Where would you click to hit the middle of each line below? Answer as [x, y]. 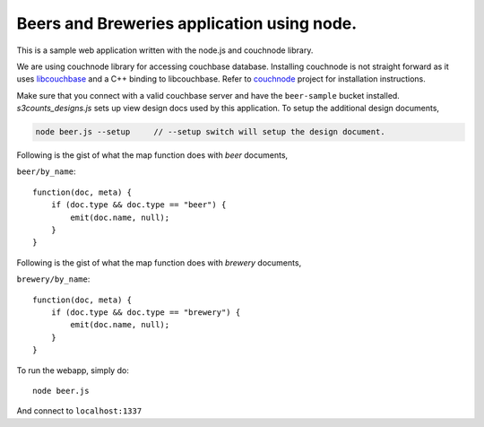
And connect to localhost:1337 [79, 411]
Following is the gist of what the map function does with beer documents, [152, 155]
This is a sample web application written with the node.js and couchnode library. [165, 50]
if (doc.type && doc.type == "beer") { [138, 205]
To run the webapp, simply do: [73, 370]
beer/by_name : [46, 171]
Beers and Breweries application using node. [187, 23]
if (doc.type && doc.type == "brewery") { [146, 312]
